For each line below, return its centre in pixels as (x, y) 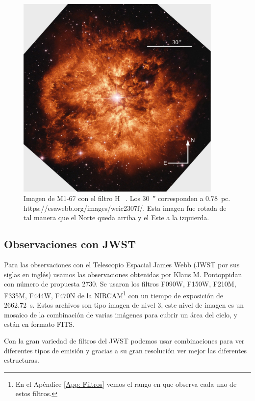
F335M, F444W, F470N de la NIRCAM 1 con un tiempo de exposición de (114, 294)
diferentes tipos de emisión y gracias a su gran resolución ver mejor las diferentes (126, 350)
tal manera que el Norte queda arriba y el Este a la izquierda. (116, 217)
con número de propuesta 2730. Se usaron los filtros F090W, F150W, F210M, (120, 284)
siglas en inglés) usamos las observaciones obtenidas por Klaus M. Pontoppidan (123, 274)
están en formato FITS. (39, 324)
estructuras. (22, 360)
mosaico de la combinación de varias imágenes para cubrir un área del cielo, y (121, 314)
